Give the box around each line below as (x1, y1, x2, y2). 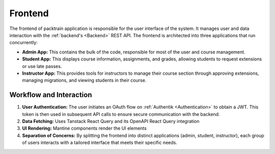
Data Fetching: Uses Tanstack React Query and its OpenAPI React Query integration (22, 118, 200, 124)
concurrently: (9, 40, 38, 46)
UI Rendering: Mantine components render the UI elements (22, 125, 147, 132)
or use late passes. (22, 63, 62, 69)
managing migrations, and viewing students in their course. (22, 77, 147, 83)
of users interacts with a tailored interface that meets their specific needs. (22, 140, 178, 146)
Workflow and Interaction (9, 90, 92, 99)
